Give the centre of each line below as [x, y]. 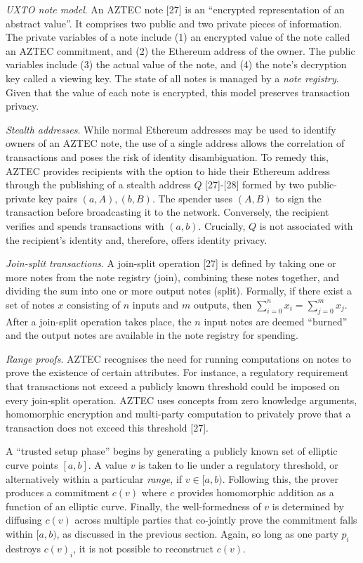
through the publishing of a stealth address [98, 185]
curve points [32, 465]
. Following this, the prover [280, 478]
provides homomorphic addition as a [256, 492]
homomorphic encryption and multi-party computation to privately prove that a [178, 414]
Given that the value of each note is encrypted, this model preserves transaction [178, 92]
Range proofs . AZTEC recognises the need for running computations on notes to [178, 358]
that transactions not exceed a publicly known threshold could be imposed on [173, 386]
